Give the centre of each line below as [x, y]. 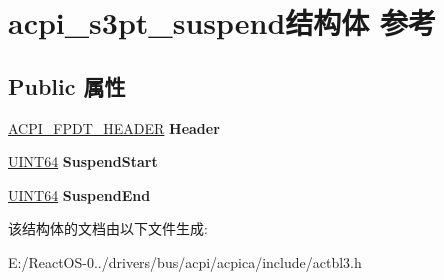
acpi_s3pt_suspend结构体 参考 [222, 22]
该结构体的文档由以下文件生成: [108, 228]
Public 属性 [67, 85]
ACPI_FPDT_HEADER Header [114, 127]
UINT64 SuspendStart [83, 161]
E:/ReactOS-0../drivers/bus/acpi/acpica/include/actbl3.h [185, 261]
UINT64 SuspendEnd [79, 194]
